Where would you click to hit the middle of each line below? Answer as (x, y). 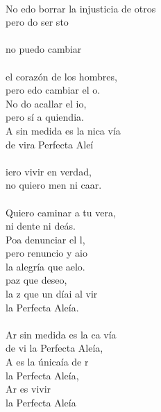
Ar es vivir (28, 389)
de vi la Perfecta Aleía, (54, 348)
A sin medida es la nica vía (63, 130)
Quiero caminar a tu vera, (61, 212)
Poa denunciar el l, (45, 239)
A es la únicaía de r (47, 362)
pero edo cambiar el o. (53, 90)
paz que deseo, (36, 280)
